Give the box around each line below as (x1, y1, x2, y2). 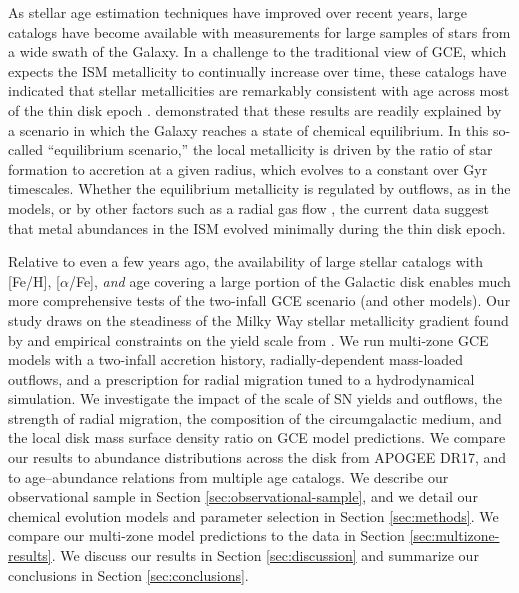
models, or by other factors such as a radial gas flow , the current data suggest (8, 197, 490, 218)
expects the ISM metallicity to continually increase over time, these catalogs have (8, 60, 507, 81)
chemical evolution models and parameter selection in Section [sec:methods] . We (8, 505, 499, 526)
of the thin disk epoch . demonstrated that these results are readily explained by (8, 99, 502, 120)
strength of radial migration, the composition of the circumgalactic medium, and (8, 407, 502, 428)
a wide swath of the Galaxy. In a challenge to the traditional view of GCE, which (8, 41, 507, 62)
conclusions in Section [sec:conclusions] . (8, 564, 249, 585)
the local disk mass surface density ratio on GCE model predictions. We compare (8, 427, 506, 448)
